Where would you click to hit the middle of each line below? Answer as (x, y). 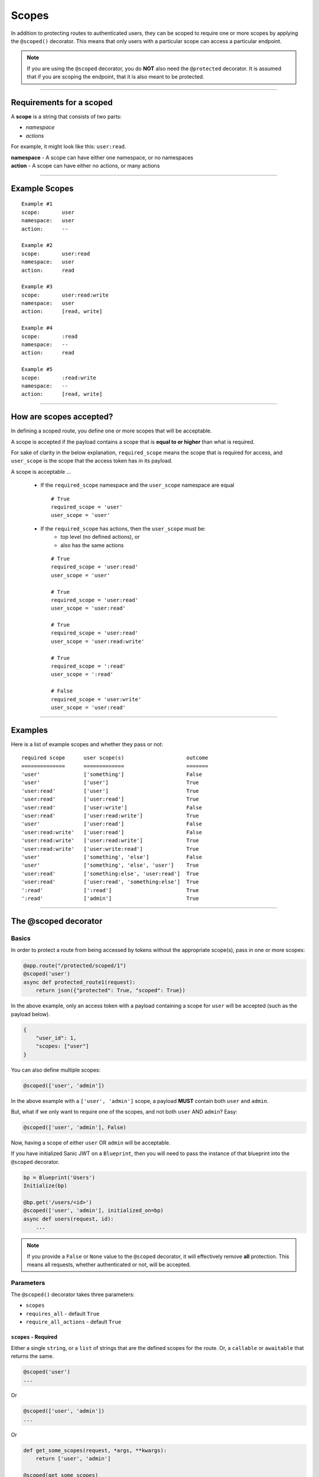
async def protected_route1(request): (79, 982)
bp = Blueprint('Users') (59, 1177)
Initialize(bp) (45, 1186)
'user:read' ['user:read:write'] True (110, 816)
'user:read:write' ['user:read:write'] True (110, 841)
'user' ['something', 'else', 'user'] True (110, 865)
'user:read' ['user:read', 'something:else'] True (110, 882)
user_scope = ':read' (82, 674)
